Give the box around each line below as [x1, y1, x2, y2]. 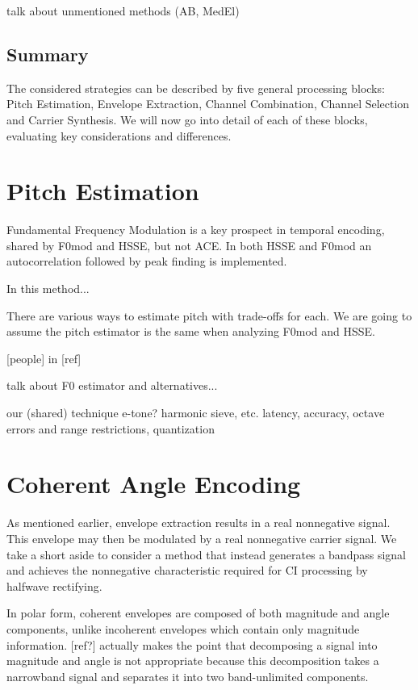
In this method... [6, 280, 90, 297]
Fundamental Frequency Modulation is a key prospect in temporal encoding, [6, 221, 385, 238]
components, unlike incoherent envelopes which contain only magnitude [6, 620, 360, 637]
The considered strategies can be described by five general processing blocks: [6, 79, 385, 96]
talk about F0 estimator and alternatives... [6, 377, 218, 394]
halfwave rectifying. [6, 577, 102, 594]
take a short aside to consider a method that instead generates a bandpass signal [6, 546, 406, 562]
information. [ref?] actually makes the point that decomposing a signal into [6, 636, 378, 653]
